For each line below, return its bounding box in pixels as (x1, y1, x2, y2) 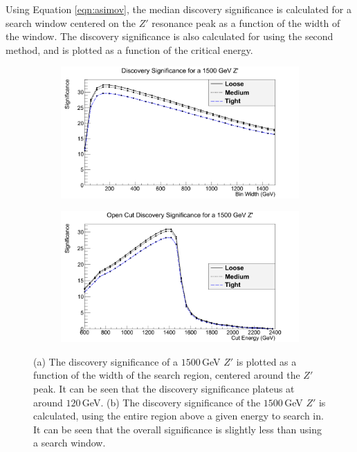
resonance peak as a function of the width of (152, 15, 340, 30)
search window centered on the (6, 15, 136, 30)
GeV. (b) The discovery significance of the (82, 395, 261, 409)
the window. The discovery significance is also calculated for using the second (6, 29, 333, 44)
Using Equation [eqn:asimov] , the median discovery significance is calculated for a (6, 2, 352, 16)
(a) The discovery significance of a (33, 354, 178, 368)
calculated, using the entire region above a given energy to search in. (33, 408, 324, 423)
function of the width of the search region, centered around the (33, 368, 300, 382)
